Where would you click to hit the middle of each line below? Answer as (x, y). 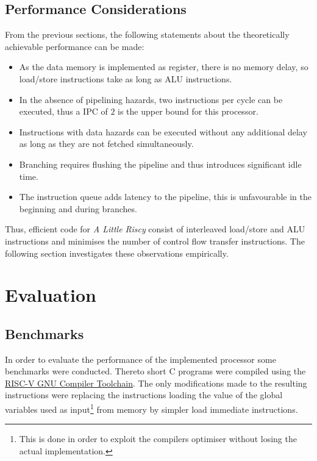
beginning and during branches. (78, 208)
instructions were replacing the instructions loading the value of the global (144, 395)
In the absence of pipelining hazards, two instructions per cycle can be (151, 99)
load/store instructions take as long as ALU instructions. (126, 78)
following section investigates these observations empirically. (117, 253)
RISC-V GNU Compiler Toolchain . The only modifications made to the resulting (156, 383)
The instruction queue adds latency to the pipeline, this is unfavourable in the (165, 197)
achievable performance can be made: (75, 46)
